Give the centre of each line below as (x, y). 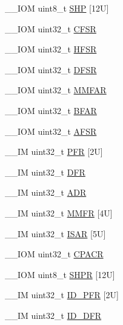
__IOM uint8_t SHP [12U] (57, 8)
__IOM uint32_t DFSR (51, 69)
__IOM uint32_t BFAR (51, 110)
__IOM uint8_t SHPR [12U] (60, 274)
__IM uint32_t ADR (46, 192)
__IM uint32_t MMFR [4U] (59, 212)
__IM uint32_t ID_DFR (53, 315)
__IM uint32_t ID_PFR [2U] (62, 295)
